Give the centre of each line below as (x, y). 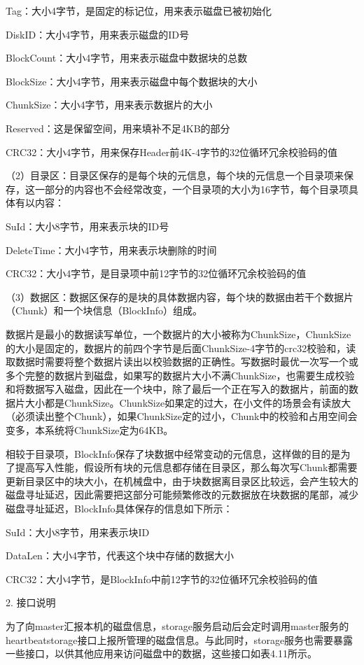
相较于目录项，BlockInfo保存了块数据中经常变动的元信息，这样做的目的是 (173, 453)
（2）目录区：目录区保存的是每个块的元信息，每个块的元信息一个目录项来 (175, 175)
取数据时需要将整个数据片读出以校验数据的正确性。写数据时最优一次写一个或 (182, 362)
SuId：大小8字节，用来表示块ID (78, 532)
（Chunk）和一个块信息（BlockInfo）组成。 (104, 310)
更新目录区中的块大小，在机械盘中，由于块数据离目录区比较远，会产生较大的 (182, 481)
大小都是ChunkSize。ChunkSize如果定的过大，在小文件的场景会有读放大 (188, 402)
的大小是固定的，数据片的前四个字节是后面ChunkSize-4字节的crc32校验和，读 (181, 348)
